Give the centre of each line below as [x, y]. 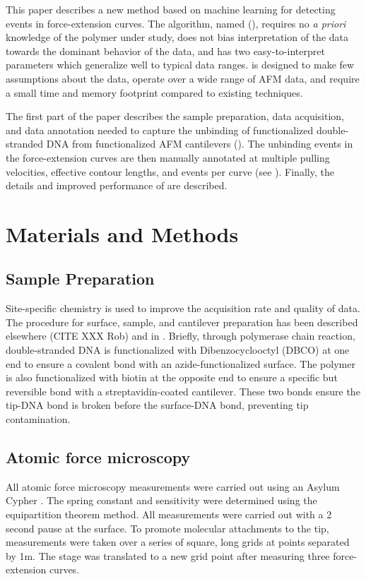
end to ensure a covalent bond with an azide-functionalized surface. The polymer [181, 363]
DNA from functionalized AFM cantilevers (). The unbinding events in [200, 144]
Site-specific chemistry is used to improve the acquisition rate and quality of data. [183, 308]
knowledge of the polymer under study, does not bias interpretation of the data [177, 37]
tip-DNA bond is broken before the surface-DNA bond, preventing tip [157, 405]
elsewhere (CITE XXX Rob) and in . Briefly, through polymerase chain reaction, [181, 336]
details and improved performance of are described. [117, 185]
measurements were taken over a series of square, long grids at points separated [178, 542]
